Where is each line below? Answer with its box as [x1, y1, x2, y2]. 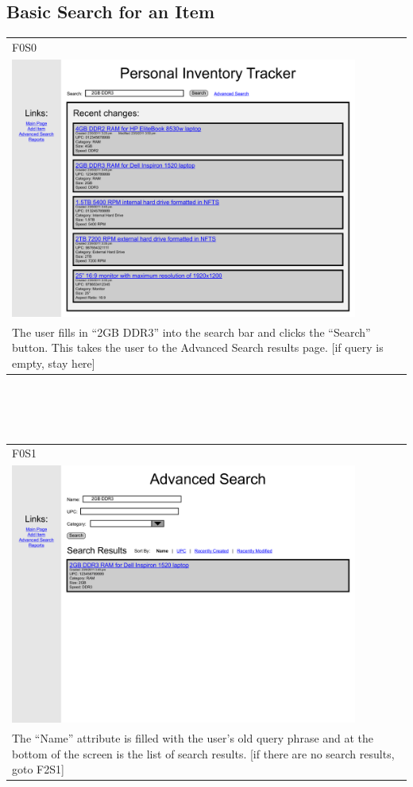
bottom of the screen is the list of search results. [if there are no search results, [12, 745, 395, 762]
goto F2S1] [12, 761, 64, 777]
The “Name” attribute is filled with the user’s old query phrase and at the [12, 730, 374, 746]
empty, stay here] [12, 354, 95, 371]
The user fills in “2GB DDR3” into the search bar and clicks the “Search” [12, 323, 371, 340]
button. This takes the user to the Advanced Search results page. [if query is [12, 339, 384, 356]
